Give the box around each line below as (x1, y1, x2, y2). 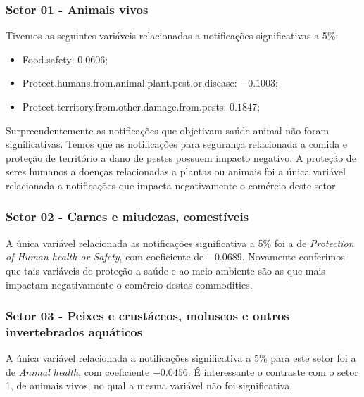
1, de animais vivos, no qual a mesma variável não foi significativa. (6, 378, 293, 393)
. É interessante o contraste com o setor (187, 364, 358, 379)
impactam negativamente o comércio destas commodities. (6, 277, 253, 291)
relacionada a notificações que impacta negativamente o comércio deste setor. (6, 177, 339, 192)
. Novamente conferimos (241, 249, 345, 264)
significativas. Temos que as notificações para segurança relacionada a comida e (6, 137, 348, 151)
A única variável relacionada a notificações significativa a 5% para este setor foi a (6, 351, 356, 365)
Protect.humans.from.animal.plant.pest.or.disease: (22, 75, 237, 90)
